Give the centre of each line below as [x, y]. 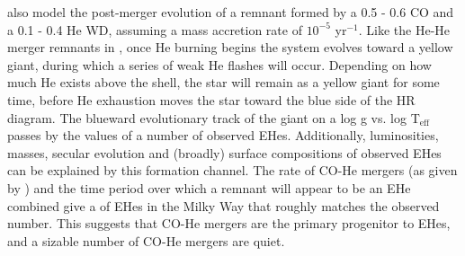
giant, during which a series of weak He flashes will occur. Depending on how [219, 64]
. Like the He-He [404, 29]
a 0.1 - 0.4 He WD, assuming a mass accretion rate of [155, 29]
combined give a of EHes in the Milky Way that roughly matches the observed [224, 205]
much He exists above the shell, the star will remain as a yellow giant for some [224, 82]
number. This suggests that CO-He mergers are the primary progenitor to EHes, [229, 223]
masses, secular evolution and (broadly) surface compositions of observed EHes [224, 152]
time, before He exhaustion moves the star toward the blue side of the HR [211, 99]
